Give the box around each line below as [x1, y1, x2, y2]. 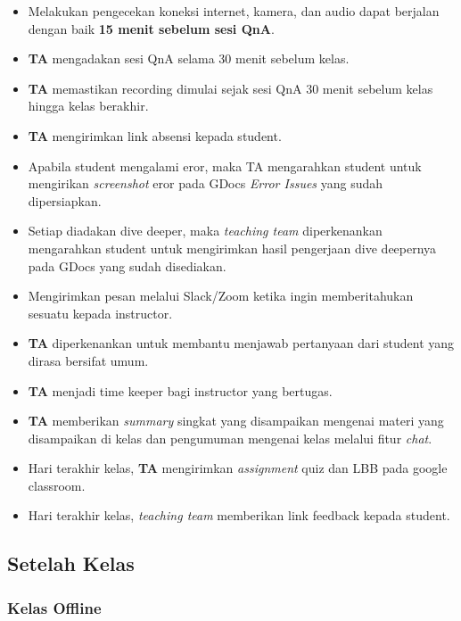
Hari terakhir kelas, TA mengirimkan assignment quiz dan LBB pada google [28, 459, 448, 477]
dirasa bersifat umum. [28, 351, 149, 369]
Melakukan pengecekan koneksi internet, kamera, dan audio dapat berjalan [28, 2, 440, 20]
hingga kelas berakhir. [28, 96, 149, 115]
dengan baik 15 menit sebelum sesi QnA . [28, 19, 275, 37]
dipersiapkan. [28, 191, 102, 210]
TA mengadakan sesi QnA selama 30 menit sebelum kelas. [28, 49, 350, 68]
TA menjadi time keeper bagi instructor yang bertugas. [28, 381, 333, 400]
